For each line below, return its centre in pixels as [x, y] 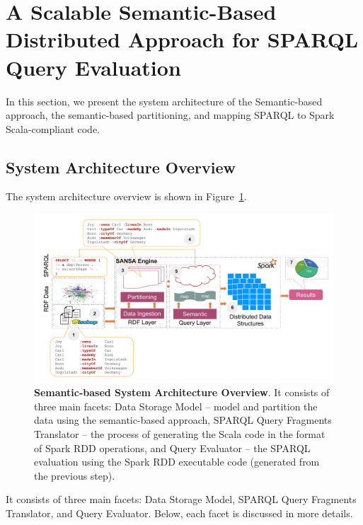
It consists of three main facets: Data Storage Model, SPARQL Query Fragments [181, 499]
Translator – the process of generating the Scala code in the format [180, 433]
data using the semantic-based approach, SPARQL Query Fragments [183, 420]
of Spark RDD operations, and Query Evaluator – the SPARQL [172, 448]
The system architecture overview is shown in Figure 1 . [126, 196]
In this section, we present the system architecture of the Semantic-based [164, 101]
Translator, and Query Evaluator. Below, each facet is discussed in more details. [179, 513]
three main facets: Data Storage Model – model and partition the [176, 406]
